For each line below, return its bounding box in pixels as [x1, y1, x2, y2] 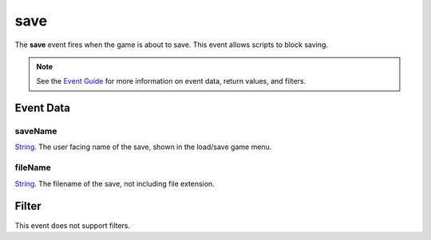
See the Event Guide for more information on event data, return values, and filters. [36, 77, 306, 86]
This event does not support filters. [14, 220, 131, 230]
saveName [14, 126, 57, 137]
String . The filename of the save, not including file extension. [14, 179, 215, 188]
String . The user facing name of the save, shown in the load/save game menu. [14, 142, 272, 151]
